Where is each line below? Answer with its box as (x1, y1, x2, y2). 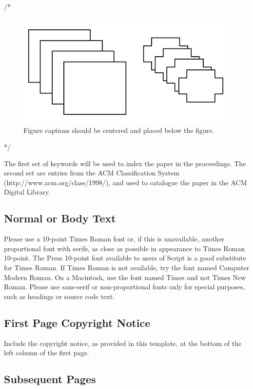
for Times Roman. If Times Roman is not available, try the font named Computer (4, 262, 250, 273)
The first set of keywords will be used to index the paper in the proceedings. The (4, 158, 246, 168)
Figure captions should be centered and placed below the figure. (23, 125, 214, 135)
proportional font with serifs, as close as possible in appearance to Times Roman (4, 243, 245, 253)
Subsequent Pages (4, 371, 96, 387)
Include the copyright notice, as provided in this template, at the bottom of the (4, 338, 242, 348)
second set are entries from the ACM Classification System (4, 168, 179, 178)
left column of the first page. (4, 347, 89, 358)
